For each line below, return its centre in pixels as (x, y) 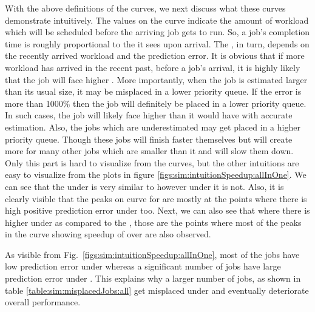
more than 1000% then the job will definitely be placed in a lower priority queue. (156, 103)
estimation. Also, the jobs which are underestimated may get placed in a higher (153, 127)
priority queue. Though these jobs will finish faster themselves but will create (149, 139)
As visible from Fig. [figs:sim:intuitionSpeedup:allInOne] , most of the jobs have (152, 254)
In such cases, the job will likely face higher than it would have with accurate (149, 115)
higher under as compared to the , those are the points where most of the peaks (153, 222)
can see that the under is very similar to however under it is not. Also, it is (144, 186)
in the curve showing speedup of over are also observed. (108, 234)
